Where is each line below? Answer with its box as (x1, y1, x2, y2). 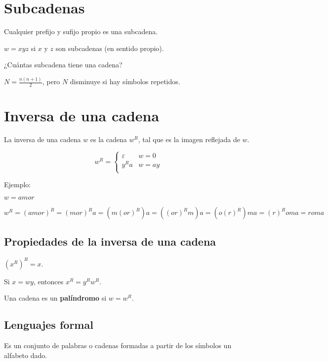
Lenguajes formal (4, 317, 93, 332)
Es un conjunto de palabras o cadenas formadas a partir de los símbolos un (4, 340, 232, 351)
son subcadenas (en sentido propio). (55, 43, 164, 53)
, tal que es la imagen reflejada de (138, 134, 240, 145)
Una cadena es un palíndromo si (4, 293, 107, 303)
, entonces (33, 276, 64, 286)
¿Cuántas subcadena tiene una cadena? (4, 59, 123, 70)
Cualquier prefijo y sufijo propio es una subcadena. (4, 26, 158, 37)
